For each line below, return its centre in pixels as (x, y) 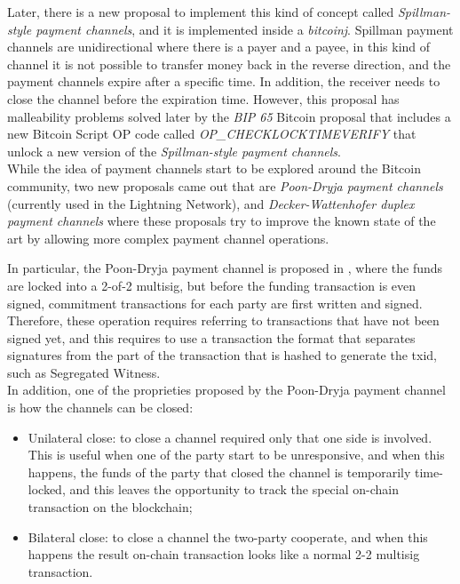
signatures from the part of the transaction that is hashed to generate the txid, (222, 355)
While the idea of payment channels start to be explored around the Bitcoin (214, 168)
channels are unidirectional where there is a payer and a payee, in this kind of (219, 47)
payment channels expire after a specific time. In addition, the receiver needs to (224, 81)
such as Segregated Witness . (84, 372)
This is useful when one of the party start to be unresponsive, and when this (236, 455)
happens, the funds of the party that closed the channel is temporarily (219, 472)
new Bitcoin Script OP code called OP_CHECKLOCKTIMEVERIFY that (212, 134)
